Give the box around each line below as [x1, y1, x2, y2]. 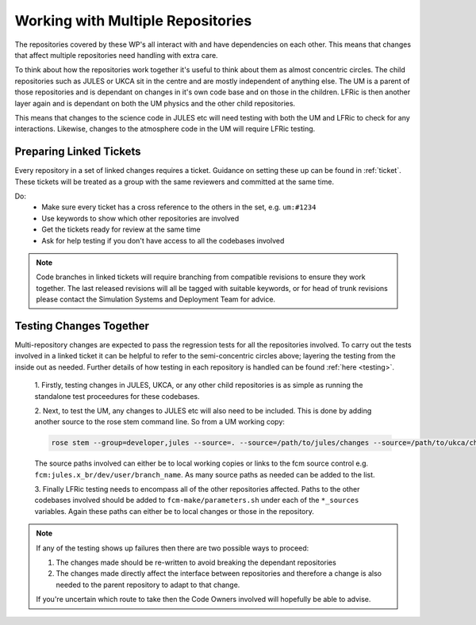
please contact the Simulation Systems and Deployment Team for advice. [36, 294, 276, 305]
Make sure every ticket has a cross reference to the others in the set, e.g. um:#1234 [41, 202, 317, 212]
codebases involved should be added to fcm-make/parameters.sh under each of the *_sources [34, 496, 359, 505]
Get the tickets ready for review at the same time [41, 224, 202, 234]
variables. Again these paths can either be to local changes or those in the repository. [34, 506, 315, 516]
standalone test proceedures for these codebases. [34, 391, 200, 401]
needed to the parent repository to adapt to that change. [56, 580, 240, 589]
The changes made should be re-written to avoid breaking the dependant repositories [56, 558, 336, 567]
